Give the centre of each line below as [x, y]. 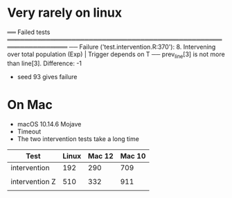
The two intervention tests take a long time [78, 139]
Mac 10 [133, 156]
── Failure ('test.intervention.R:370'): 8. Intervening [142, 47]
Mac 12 [101, 156]
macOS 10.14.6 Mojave [49, 124]
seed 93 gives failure [47, 76]
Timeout [29, 131]
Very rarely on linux [65, 13]
